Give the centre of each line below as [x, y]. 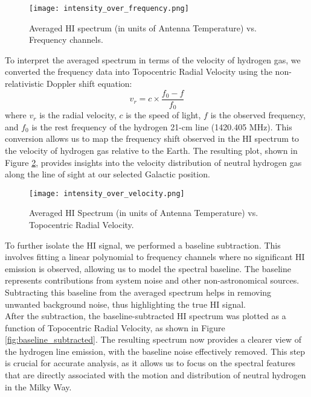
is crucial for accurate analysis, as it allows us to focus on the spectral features [150, 363]
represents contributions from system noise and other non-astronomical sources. [152, 280]
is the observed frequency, [258, 115]
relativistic [24, 84]
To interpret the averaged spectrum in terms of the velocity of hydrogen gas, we [153, 59]
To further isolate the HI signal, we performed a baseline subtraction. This [143, 245]
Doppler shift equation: [89, 84]
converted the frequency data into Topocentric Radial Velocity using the [139, 71]
